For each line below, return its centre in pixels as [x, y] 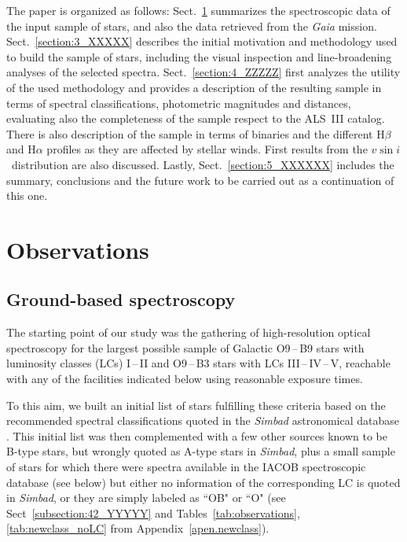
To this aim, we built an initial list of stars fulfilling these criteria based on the [196, 405]
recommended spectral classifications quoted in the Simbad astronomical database [203, 420]
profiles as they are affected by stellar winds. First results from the [207, 149]
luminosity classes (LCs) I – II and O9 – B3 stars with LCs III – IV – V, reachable [198, 363]
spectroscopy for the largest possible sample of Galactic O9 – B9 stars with [185, 347]
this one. [27, 195]
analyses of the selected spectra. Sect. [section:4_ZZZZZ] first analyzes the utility [203, 72]
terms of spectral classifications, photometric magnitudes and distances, [179, 103]
